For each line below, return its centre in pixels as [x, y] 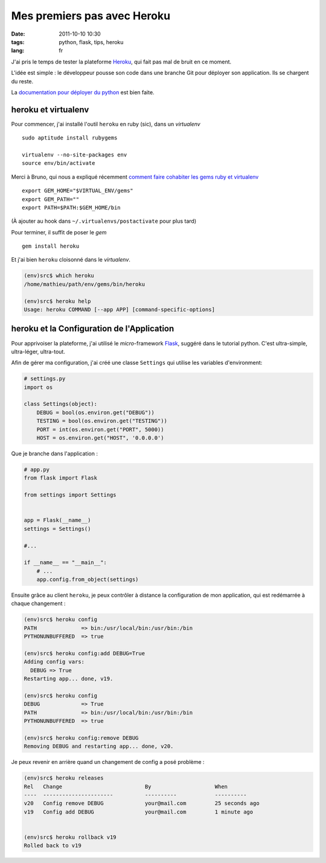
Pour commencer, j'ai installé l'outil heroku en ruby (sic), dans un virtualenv [106, 124]
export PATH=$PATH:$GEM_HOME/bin [71, 207]
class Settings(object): [61, 404]
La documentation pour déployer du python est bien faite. [83, 92]
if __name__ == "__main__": [65, 563]
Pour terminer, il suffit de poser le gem [59, 232]
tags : [18, 42]
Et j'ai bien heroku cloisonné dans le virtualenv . [71, 260]
